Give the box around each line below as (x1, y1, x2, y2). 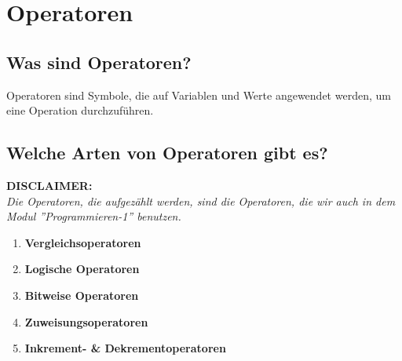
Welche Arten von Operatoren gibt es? (6, 140, 328, 165)
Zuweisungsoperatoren (24, 313, 148, 330)
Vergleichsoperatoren (24, 234, 141, 250)
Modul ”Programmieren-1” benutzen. (6, 208, 181, 224)
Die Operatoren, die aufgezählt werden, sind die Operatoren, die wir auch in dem (6, 192, 396, 209)
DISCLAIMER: (6, 177, 93, 193)
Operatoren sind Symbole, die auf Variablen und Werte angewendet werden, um (6, 86, 391, 103)
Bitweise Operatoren (24, 286, 139, 303)
